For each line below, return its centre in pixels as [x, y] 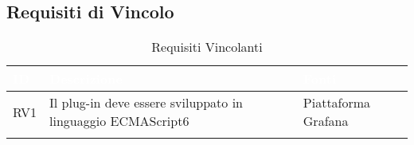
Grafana [326, 121]
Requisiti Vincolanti [207, 47]
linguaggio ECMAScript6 [119, 121]
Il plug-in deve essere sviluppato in [146, 103]
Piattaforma [337, 103]
